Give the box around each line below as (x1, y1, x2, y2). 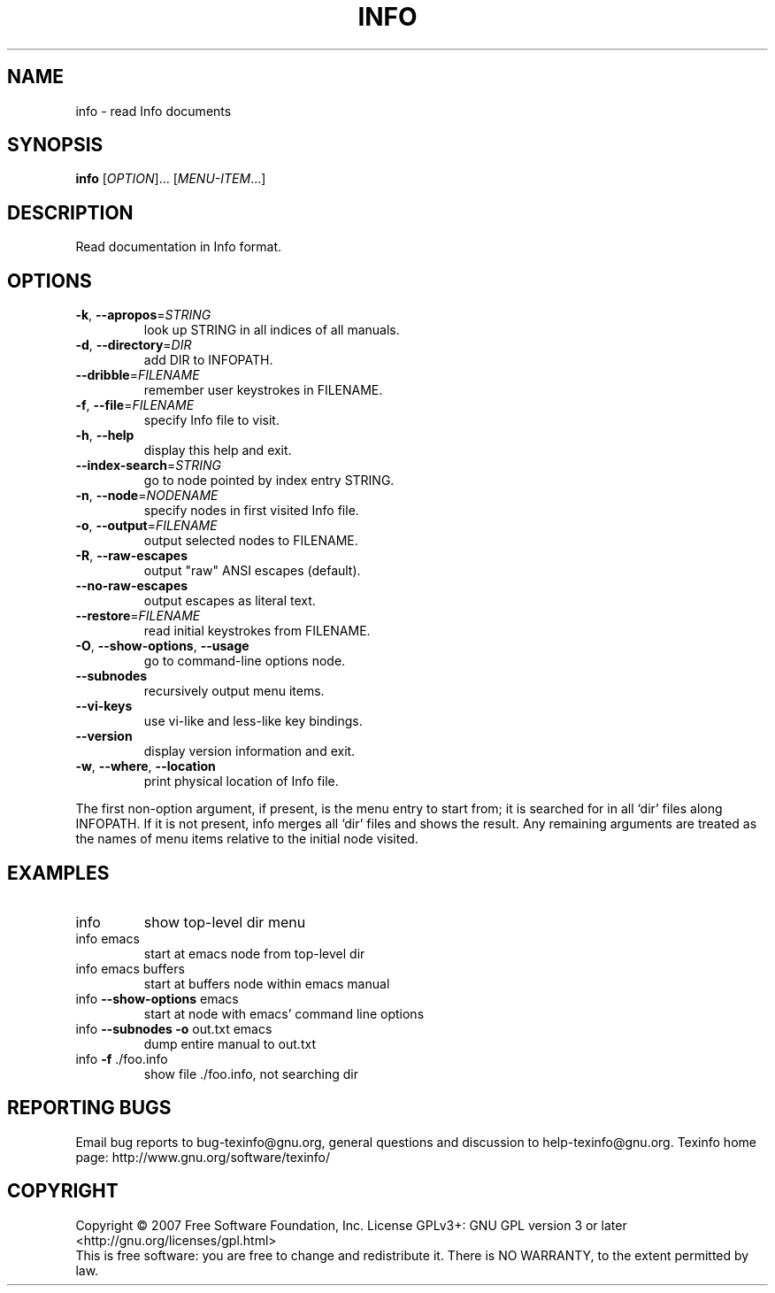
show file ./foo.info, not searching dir (143, 1066, 359, 1081)
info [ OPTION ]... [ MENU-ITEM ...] (75, 171, 266, 187)
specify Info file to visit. (143, 412, 280, 428)
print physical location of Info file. (143, 773, 339, 789)
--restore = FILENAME (75, 608, 201, 624)
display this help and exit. (143, 443, 292, 458)
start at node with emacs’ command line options (143, 1005, 425, 1021)
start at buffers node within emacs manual (143, 975, 390, 991)
